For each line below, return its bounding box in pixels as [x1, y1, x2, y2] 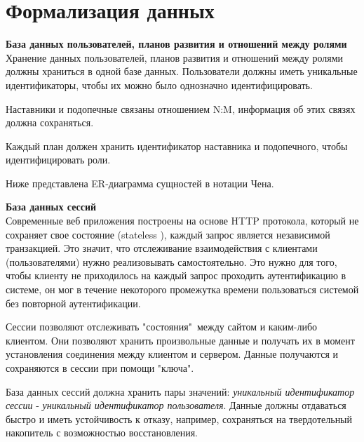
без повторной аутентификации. [6, 295, 141, 310]
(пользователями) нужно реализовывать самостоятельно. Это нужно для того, [6, 254, 337, 269]
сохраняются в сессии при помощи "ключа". [6, 361, 194, 375]
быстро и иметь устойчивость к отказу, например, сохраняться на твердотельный [6, 411, 353, 426]
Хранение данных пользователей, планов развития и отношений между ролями [6, 50, 344, 65]
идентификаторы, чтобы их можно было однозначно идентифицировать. [6, 77, 313, 92]
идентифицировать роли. [6, 152, 111, 167]
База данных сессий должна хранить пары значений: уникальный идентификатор [6, 384, 355, 399]
